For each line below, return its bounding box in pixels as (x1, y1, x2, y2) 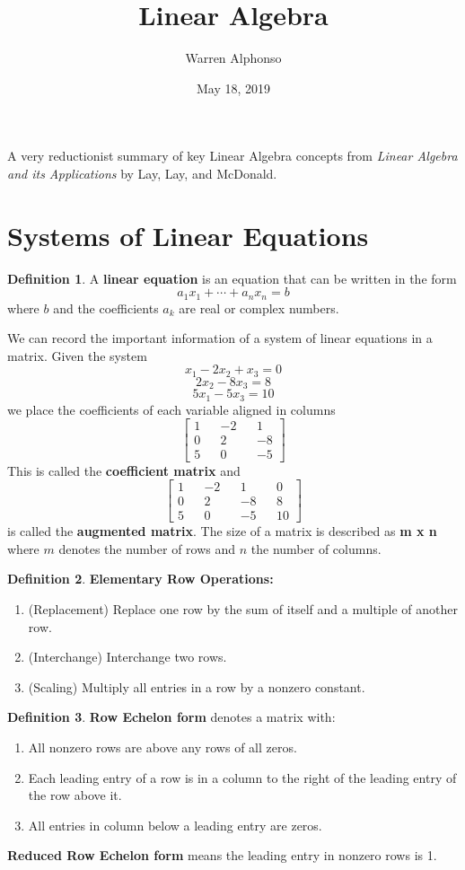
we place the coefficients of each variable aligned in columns (7, 400, 336, 418)
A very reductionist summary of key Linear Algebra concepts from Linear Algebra (7, 146, 458, 165)
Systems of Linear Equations (7, 216, 369, 253)
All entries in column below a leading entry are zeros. (28, 815, 322, 834)
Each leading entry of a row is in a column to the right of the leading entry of (28, 768, 457, 787)
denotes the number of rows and (58, 539, 236, 558)
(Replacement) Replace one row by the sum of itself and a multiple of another (28, 599, 458, 618)
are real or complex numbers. (179, 298, 339, 317)
